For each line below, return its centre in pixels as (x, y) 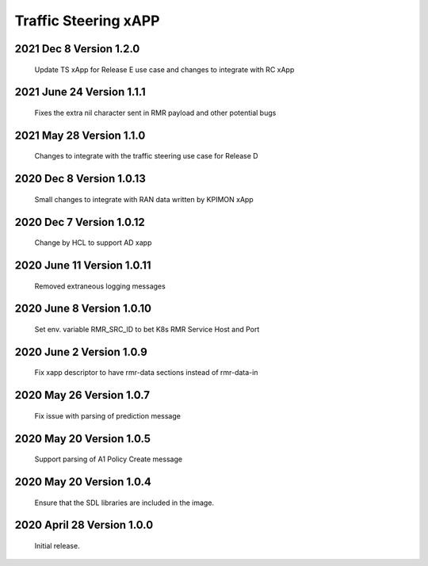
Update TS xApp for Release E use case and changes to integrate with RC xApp (164, 69)
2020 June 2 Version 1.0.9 (81, 352)
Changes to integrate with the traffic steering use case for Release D (146, 156)
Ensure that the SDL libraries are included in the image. (124, 503)
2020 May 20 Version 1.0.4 (83, 482)
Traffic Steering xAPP (87, 21)
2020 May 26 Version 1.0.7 (82, 395)
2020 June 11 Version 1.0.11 (83, 265)
